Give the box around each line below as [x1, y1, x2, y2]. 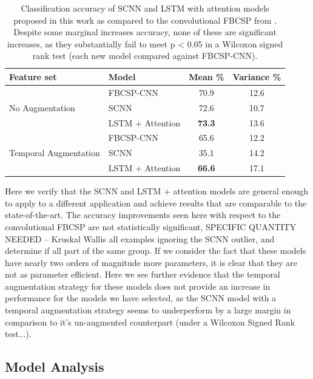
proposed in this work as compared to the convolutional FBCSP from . [13, 13, 277, 26]
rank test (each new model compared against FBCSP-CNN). [32, 49, 258, 62]
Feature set [9, 70, 57, 83]
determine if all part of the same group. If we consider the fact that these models [5, 244, 306, 257]
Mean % [189, 70, 224, 83]
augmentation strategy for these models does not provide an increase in [5, 279, 271, 292]
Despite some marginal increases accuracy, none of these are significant [13, 26, 277, 38]
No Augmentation [9, 101, 75, 114]
